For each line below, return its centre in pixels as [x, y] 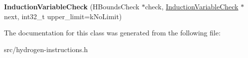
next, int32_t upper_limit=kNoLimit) [63, 16]
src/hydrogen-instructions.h [46, 49]
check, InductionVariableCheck [192, 6]
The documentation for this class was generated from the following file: [112, 33]
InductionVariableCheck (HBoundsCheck [72, 6]
